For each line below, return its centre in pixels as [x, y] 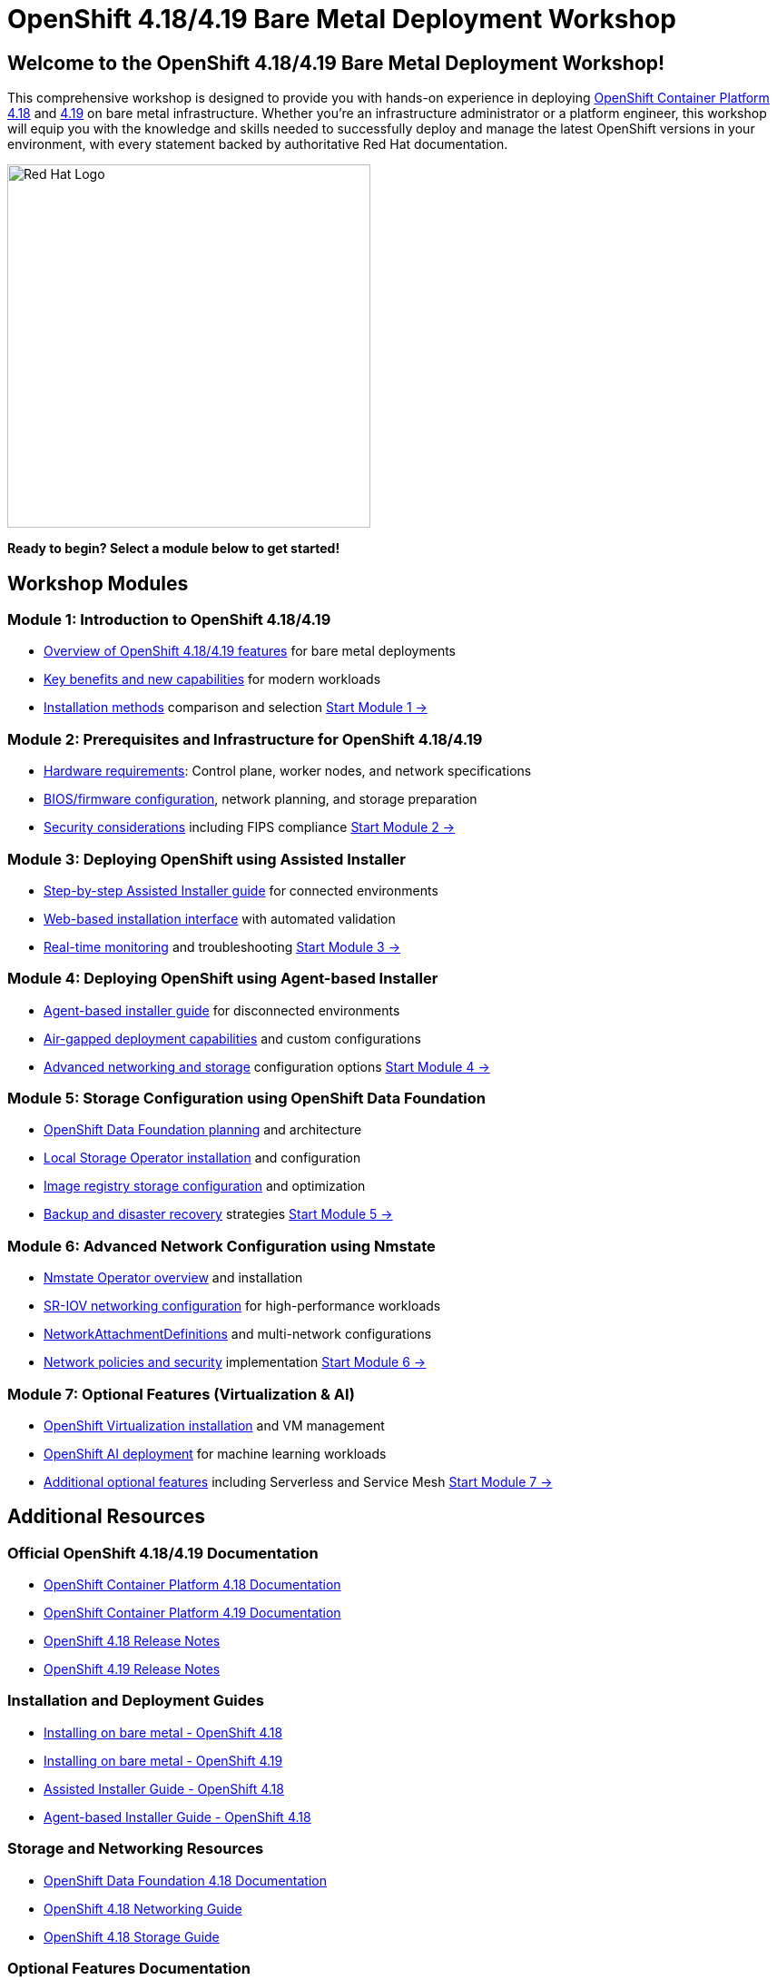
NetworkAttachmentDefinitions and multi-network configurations [238, 1334]
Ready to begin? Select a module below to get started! [174, 549]
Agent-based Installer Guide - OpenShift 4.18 [177, 1817]
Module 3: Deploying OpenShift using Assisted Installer [207, 859]
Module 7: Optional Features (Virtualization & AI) [181, 1394]
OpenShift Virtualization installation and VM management [214, 1425]
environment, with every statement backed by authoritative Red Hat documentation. [258, 144]
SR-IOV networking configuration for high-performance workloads [242, 1306]
